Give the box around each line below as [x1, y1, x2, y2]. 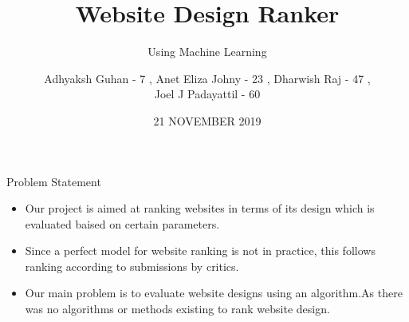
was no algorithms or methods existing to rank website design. [25, 300, 330, 317]
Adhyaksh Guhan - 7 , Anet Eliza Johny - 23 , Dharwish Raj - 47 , [44, 70, 371, 86]
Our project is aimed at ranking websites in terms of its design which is [25, 200, 375, 217]
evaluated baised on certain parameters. [25, 215, 220, 232]
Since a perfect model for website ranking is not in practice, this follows [25, 242, 376, 259]
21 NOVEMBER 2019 [153, 112, 262, 129]
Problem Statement [6, 173, 101, 189]
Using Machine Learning [147, 43, 267, 60]
